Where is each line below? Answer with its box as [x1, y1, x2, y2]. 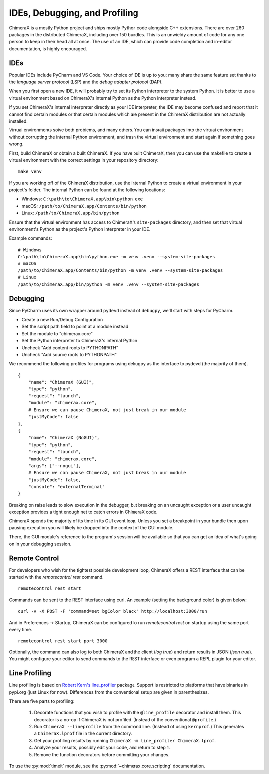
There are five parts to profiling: [9, 698, 75, 704]
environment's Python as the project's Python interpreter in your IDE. [9, 226, 151, 232]
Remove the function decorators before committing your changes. [34, 751, 170, 757]
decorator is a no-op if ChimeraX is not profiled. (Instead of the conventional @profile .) [34, 716, 216, 722]
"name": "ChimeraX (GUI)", [28, 379, 95, 385]
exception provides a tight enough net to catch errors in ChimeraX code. [9, 509, 158, 515]
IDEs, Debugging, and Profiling [9, 7, 139, 18]
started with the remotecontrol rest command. [9, 574, 104, 580]
